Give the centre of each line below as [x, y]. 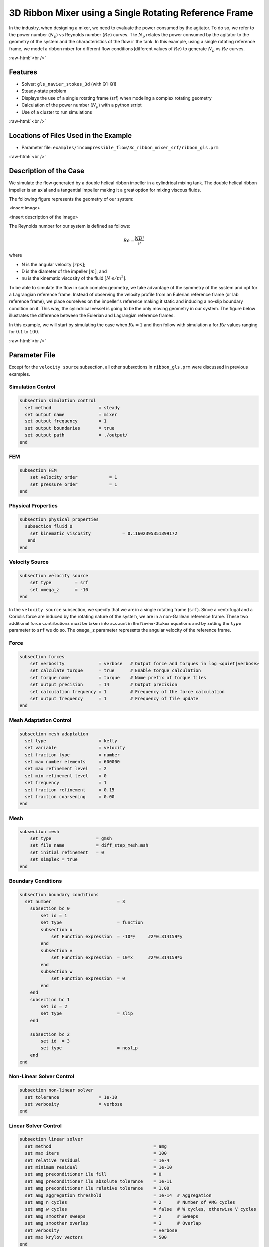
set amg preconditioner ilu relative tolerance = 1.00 [97, 1188]
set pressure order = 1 [73, 484]
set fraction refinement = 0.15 [70, 790]
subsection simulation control [58, 401]
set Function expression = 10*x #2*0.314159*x [117, 957]
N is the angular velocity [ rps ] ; [54, 264]
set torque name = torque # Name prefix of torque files [118, 678]
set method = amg [96, 1146]
